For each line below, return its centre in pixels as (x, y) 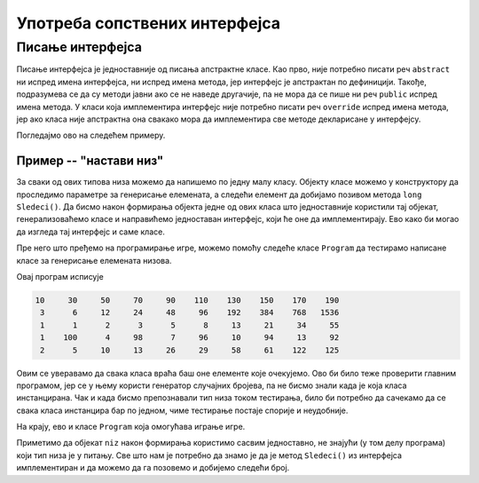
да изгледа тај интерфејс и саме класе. (91, 232)
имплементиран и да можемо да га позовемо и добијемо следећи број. (153, 468)
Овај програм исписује (60, 276)
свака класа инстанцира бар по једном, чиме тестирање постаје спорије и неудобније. (182, 410)
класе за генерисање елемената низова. (94, 260)
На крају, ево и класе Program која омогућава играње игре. (131, 427)
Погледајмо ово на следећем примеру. (91, 135)
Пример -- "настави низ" (90, 161)
